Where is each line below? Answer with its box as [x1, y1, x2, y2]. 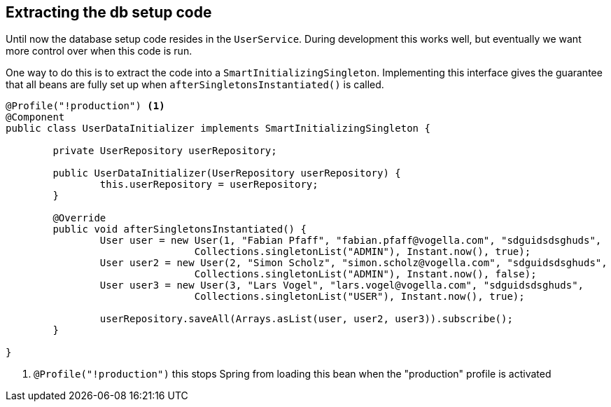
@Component [6, 111, 65, 123]
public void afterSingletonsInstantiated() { [52, 223, 307, 235]
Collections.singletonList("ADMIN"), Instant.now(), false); [194, 268, 537, 280]
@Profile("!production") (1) [6, 100, 165, 112]
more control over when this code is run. [6, 45, 192, 57]
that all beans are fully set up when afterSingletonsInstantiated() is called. [6, 78, 384, 91]
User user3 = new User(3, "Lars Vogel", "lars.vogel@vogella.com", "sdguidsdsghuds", [99, 280, 584, 291]
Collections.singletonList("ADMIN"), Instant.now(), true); [194, 246, 531, 258]
